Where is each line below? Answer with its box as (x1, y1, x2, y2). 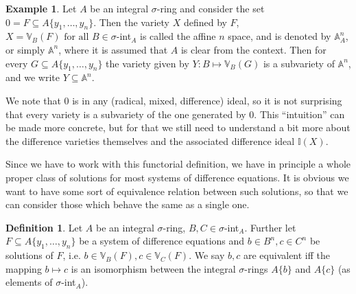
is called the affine (139, 29, 216, 43)
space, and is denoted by (228, 29, 331, 43)
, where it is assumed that (58, 42, 168, 56)
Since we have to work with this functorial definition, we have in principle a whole (5, 157, 351, 171)
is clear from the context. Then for (180, 42, 327, 56)
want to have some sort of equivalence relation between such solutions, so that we (5, 183, 348, 198)
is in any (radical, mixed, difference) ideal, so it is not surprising (72, 93, 342, 107)
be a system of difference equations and (79, 234, 245, 248)
